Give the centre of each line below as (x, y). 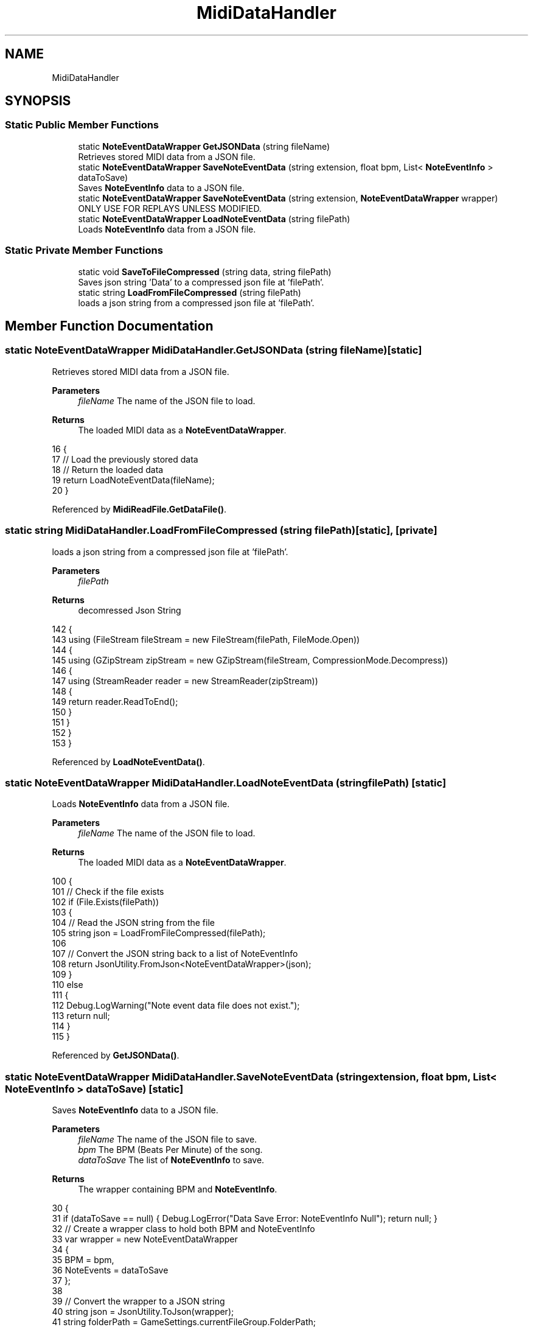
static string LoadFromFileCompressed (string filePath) (190, 292)
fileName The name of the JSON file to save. (168, 1140)
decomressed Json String (130, 610)
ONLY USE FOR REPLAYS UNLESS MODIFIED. (170, 208)
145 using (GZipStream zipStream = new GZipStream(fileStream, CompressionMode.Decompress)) (250, 660)
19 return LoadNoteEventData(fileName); (133, 480)
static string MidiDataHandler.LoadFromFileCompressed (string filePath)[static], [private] (221, 530)
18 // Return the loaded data (108, 469)
